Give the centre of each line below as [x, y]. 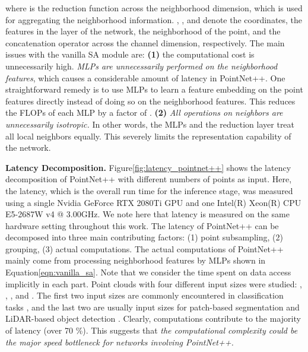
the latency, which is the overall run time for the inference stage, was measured [149, 190]
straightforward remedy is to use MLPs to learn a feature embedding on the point [154, 89]
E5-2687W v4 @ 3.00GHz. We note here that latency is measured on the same [147, 214]
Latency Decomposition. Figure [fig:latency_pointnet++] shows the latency [148, 167]
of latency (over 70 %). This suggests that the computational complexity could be [152, 330]
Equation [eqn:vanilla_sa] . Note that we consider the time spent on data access [148, 272]
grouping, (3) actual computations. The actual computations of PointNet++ [145, 248]
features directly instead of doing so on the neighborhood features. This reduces [150, 101]
